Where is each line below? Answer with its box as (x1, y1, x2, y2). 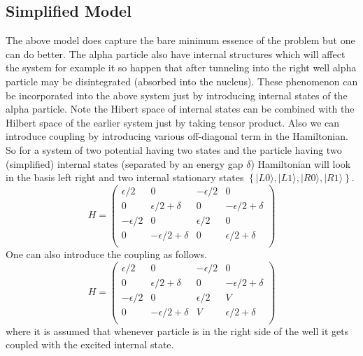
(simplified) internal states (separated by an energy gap (6, 156, 243, 171)
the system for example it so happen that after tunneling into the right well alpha (6, 60, 357, 75)
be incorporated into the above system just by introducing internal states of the (6, 87, 348, 102)
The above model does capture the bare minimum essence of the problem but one (6, 33, 355, 48)
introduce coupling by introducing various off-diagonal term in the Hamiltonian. (6, 129, 348, 143)
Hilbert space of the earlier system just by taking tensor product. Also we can (6, 115, 340, 129)
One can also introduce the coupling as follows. (6, 246, 208, 261)
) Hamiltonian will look (250, 156, 351, 171)
